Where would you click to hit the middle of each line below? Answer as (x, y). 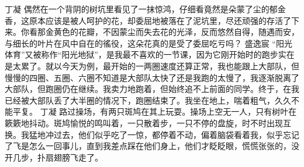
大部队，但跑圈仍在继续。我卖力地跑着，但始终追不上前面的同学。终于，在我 (152, 89)
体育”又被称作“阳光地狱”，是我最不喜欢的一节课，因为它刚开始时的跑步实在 (150, 54)
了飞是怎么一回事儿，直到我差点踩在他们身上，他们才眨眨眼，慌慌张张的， (148, 146)
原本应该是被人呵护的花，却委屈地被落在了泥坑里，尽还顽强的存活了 (160, 20)
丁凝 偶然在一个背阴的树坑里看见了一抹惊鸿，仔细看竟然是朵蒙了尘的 (137, 9)
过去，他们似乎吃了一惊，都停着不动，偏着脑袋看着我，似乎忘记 (176, 134)
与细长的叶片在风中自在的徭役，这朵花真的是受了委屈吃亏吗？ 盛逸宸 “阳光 (148, 43)
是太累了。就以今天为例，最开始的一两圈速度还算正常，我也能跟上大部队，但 (152, 65)
